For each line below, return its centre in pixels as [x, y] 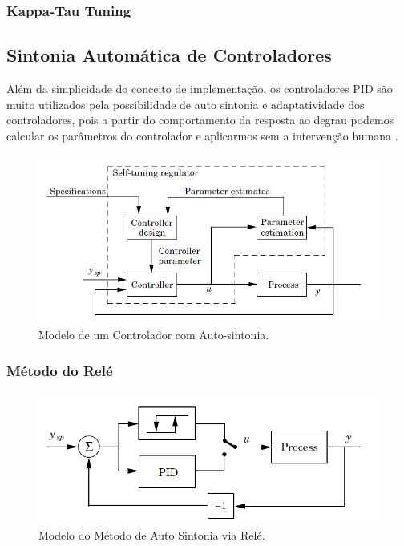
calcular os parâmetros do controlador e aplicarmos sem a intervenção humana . [202, 135]
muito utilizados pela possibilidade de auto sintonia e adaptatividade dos [186, 104]
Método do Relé [60, 370]
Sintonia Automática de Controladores [169, 55]
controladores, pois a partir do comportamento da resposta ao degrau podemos [200, 120]
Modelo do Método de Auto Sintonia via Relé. [152, 535]
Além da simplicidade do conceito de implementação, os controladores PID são [200, 89]
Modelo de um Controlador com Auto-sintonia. [154, 335]
